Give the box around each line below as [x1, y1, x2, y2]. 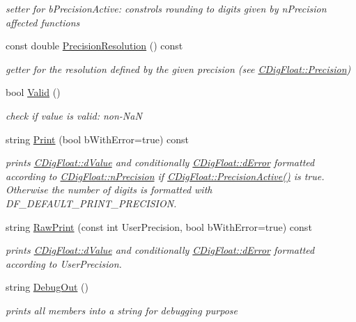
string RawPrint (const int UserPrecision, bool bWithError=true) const [6, 219, 312, 234]
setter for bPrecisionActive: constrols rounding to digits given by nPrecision [6, 1, 327, 15]
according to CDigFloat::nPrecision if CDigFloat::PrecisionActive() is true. [6, 168, 325, 183]
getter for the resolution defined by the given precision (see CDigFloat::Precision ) [6, 61, 351, 76]
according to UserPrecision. [6, 256, 122, 271]
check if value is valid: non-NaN [6, 108, 142, 122]
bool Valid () [6, 85, 61, 99]
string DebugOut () [6, 280, 88, 294]
